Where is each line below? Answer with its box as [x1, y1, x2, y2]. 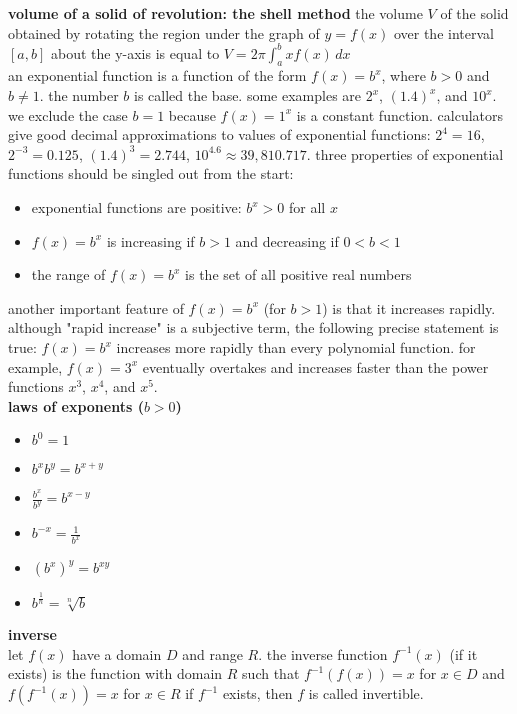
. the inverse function [258, 643, 388, 664]
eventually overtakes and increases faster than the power [142, 356, 489, 377]
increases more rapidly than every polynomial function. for [116, 337, 476, 358]
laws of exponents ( [8, 395, 144, 416]
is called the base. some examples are [134, 85, 362, 106]
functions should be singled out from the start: [8, 163, 294, 184]
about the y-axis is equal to [50, 42, 220, 63]
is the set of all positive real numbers [185, 264, 412, 285]
